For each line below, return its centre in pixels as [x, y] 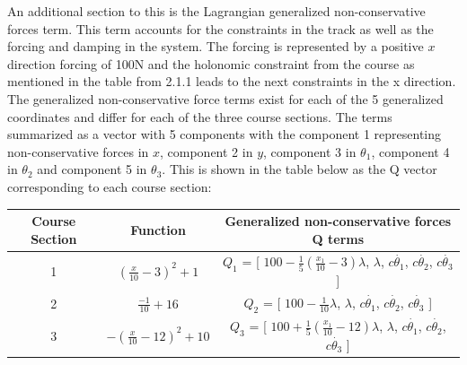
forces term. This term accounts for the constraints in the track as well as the [220, 28]
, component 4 [410, 151]
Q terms [338, 238]
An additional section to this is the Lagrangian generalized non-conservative [216, 11]
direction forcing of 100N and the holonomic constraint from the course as [211, 63]
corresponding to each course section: [110, 186]
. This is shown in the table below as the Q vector [300, 169]
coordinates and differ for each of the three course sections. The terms [200, 116]
